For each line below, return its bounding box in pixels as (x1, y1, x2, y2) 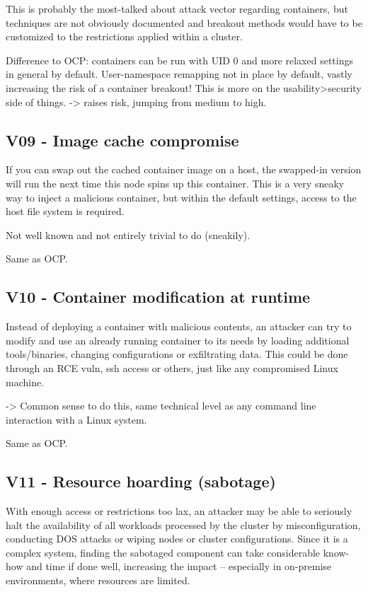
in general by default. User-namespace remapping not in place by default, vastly (6, 66, 352, 81)
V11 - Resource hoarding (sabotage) (6, 470, 276, 492)
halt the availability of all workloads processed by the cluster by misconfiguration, (6, 517, 361, 532)
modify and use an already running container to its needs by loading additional (6, 332, 350, 347)
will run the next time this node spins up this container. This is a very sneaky (6, 175, 345, 190)
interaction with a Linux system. (6, 412, 147, 426)
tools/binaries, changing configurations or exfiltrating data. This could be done (6, 347, 348, 361)
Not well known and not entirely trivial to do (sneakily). (6, 227, 251, 242)
